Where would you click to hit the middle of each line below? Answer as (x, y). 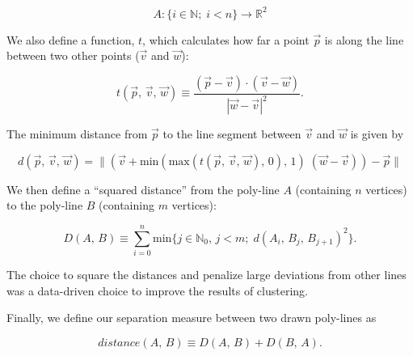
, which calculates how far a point (226, 39)
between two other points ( (73, 55)
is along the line (364, 39)
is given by (377, 134)
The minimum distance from (77, 134)
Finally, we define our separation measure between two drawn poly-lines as (192, 318)
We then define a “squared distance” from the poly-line (143, 189)
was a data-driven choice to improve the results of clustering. (157, 290)
